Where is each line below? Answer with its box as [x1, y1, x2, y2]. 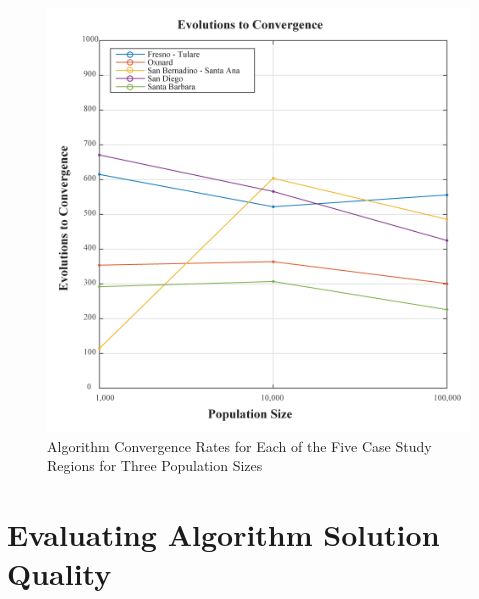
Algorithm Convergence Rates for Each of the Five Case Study [47, 435, 432, 456]
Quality [7, 553, 112, 594]
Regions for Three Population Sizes [47, 455, 263, 476]
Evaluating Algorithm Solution [7, 513, 440, 554]
